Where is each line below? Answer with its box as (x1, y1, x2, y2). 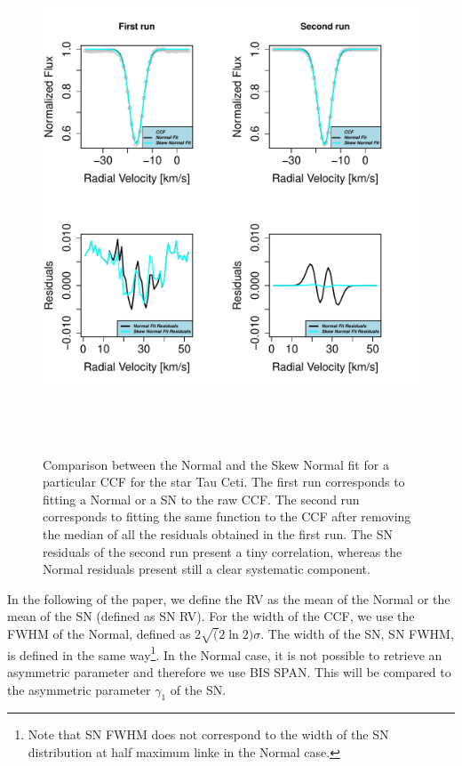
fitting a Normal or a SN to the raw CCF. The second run (43, 489, 360, 508)
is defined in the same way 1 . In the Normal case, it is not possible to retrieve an (7, 642, 442, 664)
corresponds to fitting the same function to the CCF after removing (43, 507, 411, 526)
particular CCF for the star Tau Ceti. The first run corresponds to (43, 472, 405, 491)
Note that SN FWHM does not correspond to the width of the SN (28, 725, 389, 744)
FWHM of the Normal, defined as (7, 624, 191, 642)
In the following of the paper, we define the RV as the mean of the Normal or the (7, 589, 450, 608)
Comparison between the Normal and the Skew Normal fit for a (43, 455, 389, 473)
